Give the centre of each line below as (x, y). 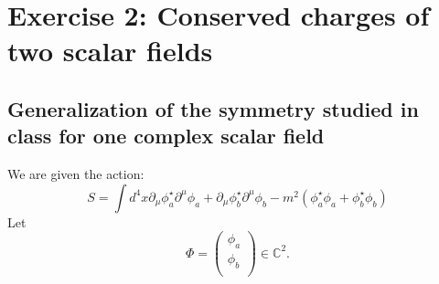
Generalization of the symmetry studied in (213, 108)
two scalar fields (110, 51)
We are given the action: (76, 174)
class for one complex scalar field (166, 136)
